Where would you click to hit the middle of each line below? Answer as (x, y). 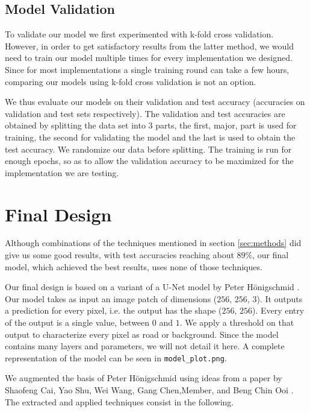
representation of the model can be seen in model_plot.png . (116, 357)
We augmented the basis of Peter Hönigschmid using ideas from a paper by (144, 378)
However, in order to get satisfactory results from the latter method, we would (150, 46)
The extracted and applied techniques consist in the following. (119, 401)
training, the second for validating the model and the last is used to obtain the (150, 137)
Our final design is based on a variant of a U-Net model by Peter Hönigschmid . (152, 287)
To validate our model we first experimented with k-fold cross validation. (139, 34)
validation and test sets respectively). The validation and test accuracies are (145, 113)
